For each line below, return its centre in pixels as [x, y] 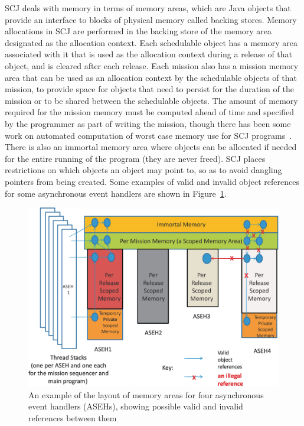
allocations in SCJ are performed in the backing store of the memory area [138, 31]
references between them [73, 417]
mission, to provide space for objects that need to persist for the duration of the [149, 89]
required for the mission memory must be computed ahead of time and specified [150, 112]
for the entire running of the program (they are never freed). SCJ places [135, 158]
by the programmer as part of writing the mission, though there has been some [148, 123]
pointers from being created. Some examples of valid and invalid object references [152, 181]
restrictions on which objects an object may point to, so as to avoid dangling [143, 170]
